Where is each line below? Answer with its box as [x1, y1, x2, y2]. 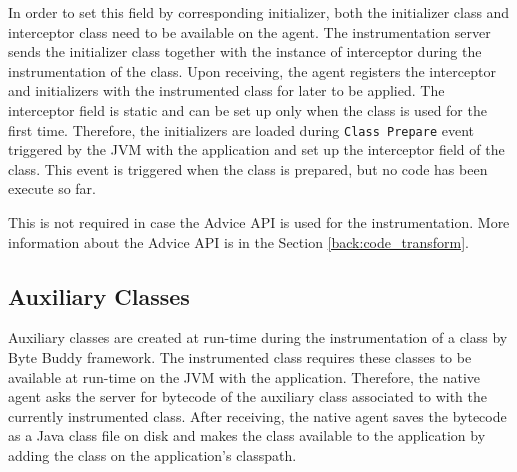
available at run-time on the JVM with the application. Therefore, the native [8, 366, 481, 387]
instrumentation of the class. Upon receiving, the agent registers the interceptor [8, 60, 496, 81]
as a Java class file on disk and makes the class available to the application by [8, 425, 486, 446]
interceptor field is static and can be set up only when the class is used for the [8, 99, 487, 120]
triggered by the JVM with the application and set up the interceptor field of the [8, 139, 505, 160]
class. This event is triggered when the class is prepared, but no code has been [8, 158, 488, 179]
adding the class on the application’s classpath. [8, 444, 297, 465]
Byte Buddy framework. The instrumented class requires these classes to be [8, 346, 472, 367]
